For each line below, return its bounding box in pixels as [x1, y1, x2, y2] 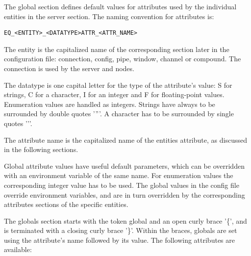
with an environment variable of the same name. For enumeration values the [4, 170, 233, 180]
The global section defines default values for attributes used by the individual [4, 1, 237, 11]
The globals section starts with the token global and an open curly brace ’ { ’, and [4, 215, 247, 226]
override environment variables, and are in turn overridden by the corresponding [4, 189, 245, 200]
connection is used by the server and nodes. [4, 63, 134, 73]
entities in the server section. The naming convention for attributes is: [4, 11, 214, 21]
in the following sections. [4, 144, 78, 154]
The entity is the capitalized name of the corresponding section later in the [4, 44, 229, 54]
